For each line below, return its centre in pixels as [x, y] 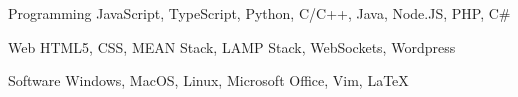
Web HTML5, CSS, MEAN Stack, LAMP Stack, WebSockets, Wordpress [232, 46]
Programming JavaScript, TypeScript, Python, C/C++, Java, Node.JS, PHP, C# [259, 13]
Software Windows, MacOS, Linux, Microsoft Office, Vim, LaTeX [208, 80]
